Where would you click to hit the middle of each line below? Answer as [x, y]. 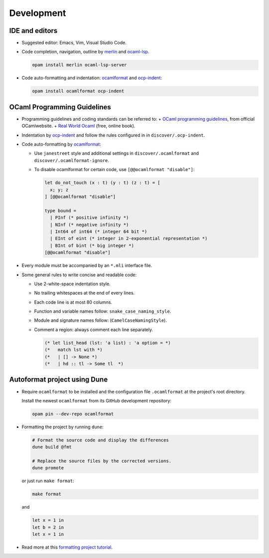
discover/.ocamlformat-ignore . [72, 160]
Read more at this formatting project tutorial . [67, 547]
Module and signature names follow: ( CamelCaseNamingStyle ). [100, 320]
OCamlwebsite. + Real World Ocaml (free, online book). [78, 126]
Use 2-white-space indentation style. [72, 284]
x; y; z [59, 190]
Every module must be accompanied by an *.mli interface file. [87, 266]
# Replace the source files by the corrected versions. [102, 461]
